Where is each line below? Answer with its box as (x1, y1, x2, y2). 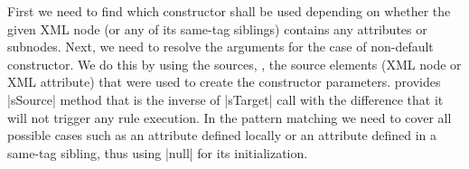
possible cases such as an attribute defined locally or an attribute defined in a (7, 126, 437, 145)
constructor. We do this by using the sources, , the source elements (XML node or (7, 54, 462, 73)
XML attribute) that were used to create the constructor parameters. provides (7, 72, 441, 91)
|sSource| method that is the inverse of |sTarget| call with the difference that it (7, 89, 444, 108)
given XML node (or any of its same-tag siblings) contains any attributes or (7, 19, 427, 38)
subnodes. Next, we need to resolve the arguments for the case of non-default (7, 37, 434, 56)
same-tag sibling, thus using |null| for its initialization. (7, 143, 308, 162)
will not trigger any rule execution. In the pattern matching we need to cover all (7, 108, 452, 127)
